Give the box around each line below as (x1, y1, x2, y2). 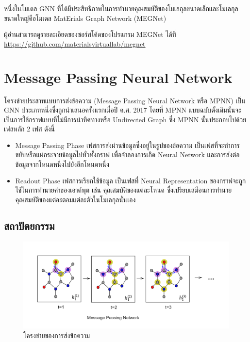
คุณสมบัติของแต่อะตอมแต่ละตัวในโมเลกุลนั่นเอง (15, 194, 136, 204)
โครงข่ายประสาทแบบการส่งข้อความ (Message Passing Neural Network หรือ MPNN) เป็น (4, 95, 246, 105)
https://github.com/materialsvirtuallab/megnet (4, 38, 146, 49)
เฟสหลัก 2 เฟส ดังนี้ (4, 124, 55, 134)
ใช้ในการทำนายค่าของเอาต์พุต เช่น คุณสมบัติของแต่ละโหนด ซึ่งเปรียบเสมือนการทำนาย (15, 185, 232, 195)
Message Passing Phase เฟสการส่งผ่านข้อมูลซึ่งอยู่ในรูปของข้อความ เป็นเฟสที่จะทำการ (15, 140, 240, 150)
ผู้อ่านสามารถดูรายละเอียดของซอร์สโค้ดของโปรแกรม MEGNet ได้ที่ (4, 29, 176, 39)
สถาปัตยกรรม (4, 218, 55, 233)
